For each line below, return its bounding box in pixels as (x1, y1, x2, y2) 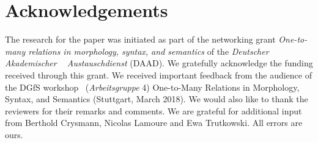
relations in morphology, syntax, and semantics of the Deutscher (28, 44, 269, 57)
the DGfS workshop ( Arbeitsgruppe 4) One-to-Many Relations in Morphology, (5, 80, 300, 93)
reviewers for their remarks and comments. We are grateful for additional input (5, 104, 302, 117)
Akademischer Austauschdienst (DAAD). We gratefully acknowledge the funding (5, 57, 313, 69)
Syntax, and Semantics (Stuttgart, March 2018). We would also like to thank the (5, 92, 308, 105)
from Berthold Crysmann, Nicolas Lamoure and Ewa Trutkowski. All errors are (5, 116, 303, 129)
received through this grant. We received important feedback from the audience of (5, 68, 312, 81)
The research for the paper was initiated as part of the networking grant (5, 33, 276, 46)
